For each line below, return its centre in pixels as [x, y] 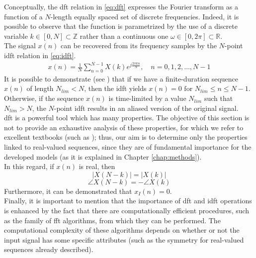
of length [40, 88]
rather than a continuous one [124, 36]
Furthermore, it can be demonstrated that [68, 191]
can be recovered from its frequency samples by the [139, 45]
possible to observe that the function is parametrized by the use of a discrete [121, 26]
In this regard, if [29, 166]
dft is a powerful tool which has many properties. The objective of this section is [127, 118]
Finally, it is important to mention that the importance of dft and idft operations [128, 201]
